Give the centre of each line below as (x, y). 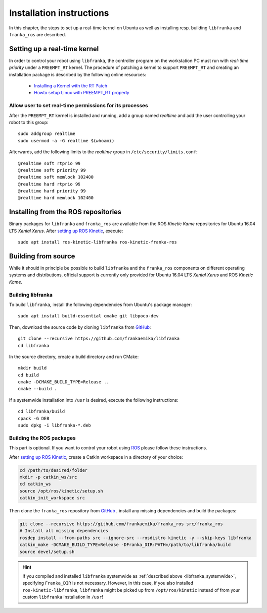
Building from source (42, 256)
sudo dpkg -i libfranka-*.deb (55, 426)
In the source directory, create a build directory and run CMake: (74, 357)
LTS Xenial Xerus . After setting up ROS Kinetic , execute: (66, 231)
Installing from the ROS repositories (65, 212)
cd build (28, 375)
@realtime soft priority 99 (52, 170)
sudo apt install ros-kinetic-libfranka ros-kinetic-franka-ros (98, 242)
